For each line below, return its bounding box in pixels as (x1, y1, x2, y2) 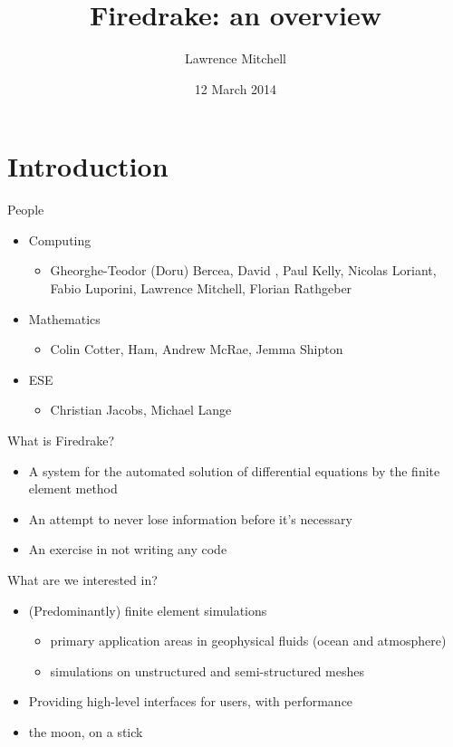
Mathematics (28, 309, 101, 328)
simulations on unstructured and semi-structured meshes (50, 661, 365, 680)
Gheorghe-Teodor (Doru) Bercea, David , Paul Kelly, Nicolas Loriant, (50, 261, 437, 280)
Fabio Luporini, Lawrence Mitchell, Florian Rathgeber (50, 279, 352, 298)
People (7, 200, 44, 219)
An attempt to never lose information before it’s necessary (28, 509, 352, 528)
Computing (28, 230, 92, 249)
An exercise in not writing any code (28, 540, 227, 559)
